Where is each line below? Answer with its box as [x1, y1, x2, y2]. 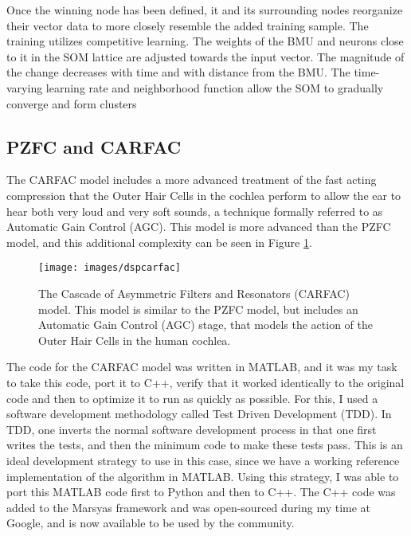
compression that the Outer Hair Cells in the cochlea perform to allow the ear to [6, 186, 401, 203]
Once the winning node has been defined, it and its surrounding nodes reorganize [6, 2, 403, 18]
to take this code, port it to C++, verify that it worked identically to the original [6, 374, 405, 390]
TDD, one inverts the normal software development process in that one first [6, 421, 377, 437]
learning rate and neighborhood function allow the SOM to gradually [45, 79, 384, 96]
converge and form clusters [6, 95, 137, 112]
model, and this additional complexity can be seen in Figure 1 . [6, 233, 312, 250]
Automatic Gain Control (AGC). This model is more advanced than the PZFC [6, 218, 391, 235]
